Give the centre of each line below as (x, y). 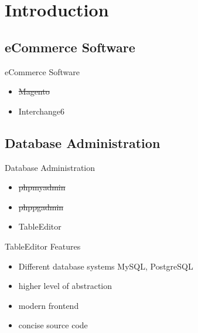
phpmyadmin (42, 187)
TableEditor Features (43, 246)
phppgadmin (41, 206)
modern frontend (49, 305)
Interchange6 (42, 111)
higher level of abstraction (65, 286)
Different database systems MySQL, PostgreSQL (106, 266)
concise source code (53, 325)
